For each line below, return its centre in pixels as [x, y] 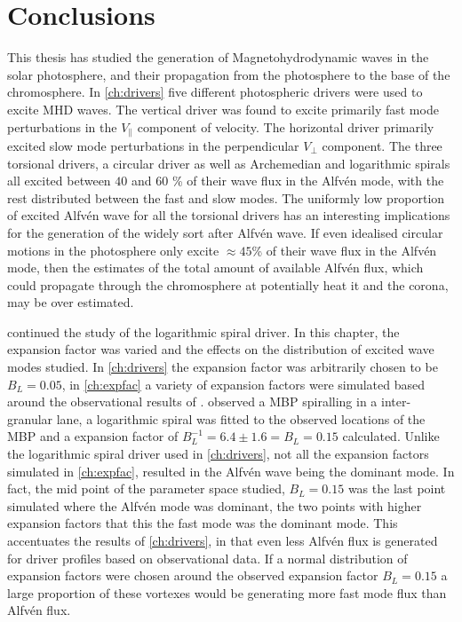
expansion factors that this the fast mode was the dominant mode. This [203, 523]
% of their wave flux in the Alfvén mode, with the [308, 181]
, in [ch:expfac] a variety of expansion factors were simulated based [243, 384]
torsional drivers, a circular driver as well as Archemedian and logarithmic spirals [229, 163]
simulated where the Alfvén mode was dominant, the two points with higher [215, 505]
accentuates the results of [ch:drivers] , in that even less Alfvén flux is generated [223, 541]
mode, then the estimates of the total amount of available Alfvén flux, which [215, 268]
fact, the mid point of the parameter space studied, [146, 488]
